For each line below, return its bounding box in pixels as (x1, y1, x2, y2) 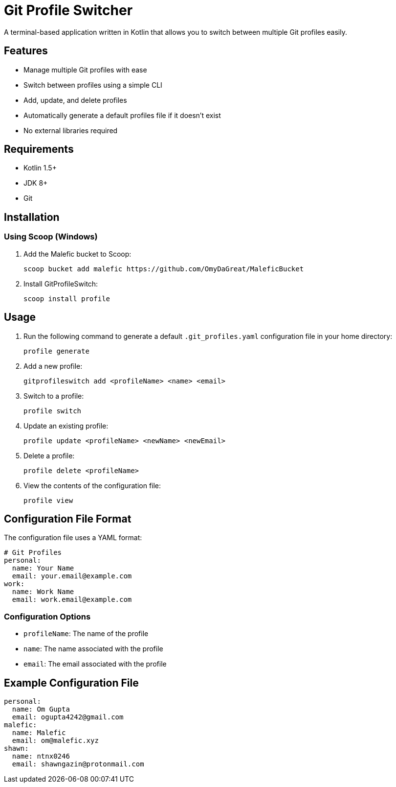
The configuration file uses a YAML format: (4, 533, 142, 542)
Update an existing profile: (23, 421, 109, 430)
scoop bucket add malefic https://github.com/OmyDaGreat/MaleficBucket (23, 264, 304, 273)
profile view (23, 496, 73, 504)
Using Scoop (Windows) (4, 232, 98, 242)
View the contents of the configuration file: (23, 481, 161, 490)
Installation (4, 211, 60, 223)
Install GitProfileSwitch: (23, 279, 98, 288)
